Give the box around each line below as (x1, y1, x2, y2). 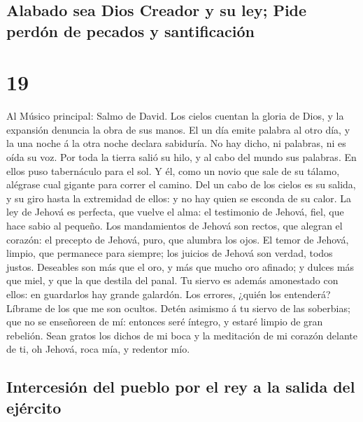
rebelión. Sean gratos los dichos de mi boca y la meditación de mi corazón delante (6, 328, 357, 342)
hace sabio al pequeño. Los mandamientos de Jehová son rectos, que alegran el (6, 218, 343, 233)
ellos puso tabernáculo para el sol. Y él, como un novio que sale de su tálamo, (6, 163, 340, 178)
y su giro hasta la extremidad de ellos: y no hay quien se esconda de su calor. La (6, 190, 352, 205)
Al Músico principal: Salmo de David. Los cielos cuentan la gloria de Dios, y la (6, 108, 344, 123)
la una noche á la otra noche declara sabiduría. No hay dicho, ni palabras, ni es (6, 136, 346, 150)
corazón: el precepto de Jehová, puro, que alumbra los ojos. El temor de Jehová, (6, 232, 349, 246)
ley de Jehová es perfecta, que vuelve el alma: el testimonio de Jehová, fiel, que (6, 204, 344, 219)
